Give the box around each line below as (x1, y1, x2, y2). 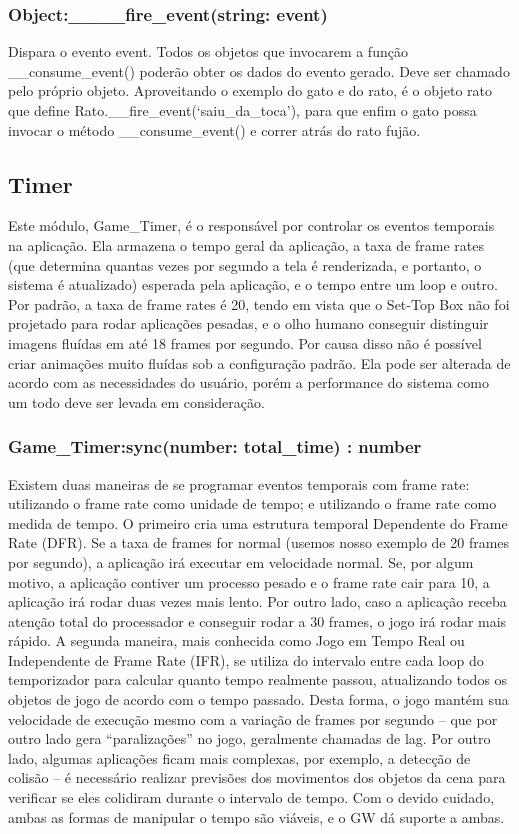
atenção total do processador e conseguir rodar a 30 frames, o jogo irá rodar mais (8, 610, 507, 631)
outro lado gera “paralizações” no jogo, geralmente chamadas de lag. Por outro (8, 728, 491, 749)
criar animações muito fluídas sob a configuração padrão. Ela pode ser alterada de (8, 352, 511, 373)
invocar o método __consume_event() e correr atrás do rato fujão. (8, 119, 421, 140)
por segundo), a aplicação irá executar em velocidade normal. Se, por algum (8, 551, 474, 572)
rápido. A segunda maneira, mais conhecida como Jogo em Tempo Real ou (8, 630, 465, 651)
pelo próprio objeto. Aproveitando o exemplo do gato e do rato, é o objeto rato (8, 80, 492, 101)
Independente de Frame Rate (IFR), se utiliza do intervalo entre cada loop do (8, 649, 484, 670)
